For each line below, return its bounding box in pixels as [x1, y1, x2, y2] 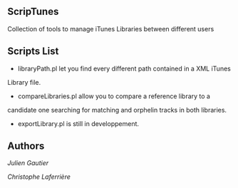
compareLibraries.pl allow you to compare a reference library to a [17, 92, 210, 100]
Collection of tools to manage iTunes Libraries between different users [7, 24, 214, 33]
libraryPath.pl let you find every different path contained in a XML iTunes [17, 64, 232, 73]
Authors [7, 140, 45, 152]
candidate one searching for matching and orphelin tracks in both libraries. [7, 105, 227, 114]
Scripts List [7, 46, 59, 58]
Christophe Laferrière [7, 172, 71, 181]
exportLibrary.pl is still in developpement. [17, 119, 140, 127]
